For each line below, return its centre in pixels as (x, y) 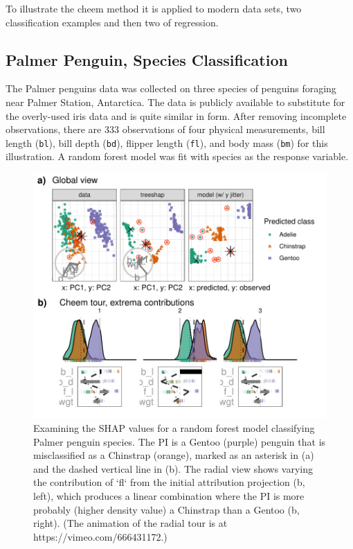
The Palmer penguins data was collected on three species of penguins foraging (171, 88)
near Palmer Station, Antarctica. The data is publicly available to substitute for (175, 102)
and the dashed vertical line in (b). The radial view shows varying (173, 468)
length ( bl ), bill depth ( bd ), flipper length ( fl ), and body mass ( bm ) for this (167, 142)
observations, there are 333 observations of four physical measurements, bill (165, 129)
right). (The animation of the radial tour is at (130, 523)
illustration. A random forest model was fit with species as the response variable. (177, 156)
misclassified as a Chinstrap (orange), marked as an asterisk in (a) (174, 455)
